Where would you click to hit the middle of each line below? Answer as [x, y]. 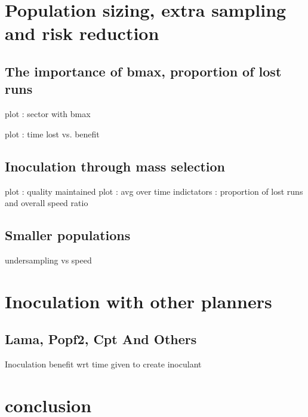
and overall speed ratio [47, 203]
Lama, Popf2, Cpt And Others [101, 339]
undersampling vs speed [48, 260]
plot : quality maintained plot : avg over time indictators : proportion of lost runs [154, 191]
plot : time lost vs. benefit [52, 134]
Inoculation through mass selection [115, 166]
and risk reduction [82, 33]
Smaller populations [68, 235]
